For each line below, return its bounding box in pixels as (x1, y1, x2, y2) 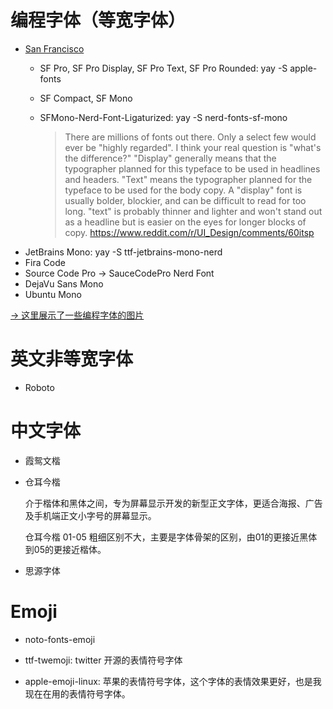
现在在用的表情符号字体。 (24, 687, 131, 700)
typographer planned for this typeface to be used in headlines (64, 162, 321, 175)
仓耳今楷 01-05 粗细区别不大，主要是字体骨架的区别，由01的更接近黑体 (24, 531, 318, 543)
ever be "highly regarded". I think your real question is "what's (64, 141, 322, 153)
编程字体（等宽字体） (10, 9, 187, 32)
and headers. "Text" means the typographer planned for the (64, 173, 313, 185)
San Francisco (24, 42, 85, 55)
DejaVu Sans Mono (24, 277, 104, 290)
